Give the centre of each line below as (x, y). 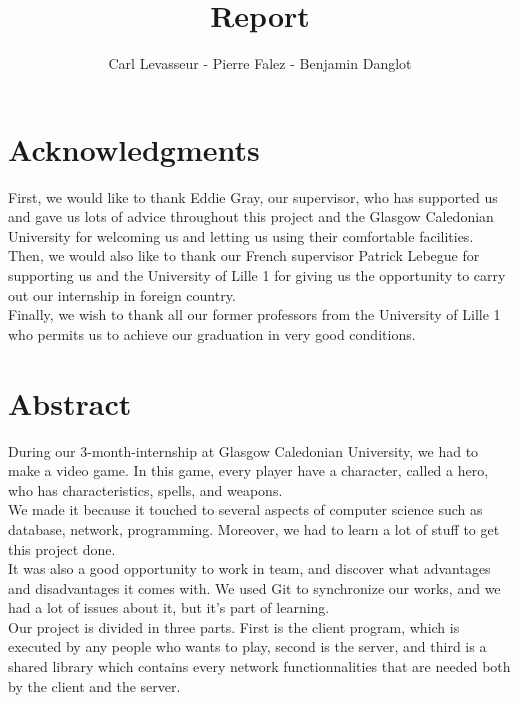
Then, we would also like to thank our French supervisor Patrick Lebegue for (244, 255)
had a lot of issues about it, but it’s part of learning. (169, 607)
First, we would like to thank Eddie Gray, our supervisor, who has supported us (253, 196)
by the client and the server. (94, 685)
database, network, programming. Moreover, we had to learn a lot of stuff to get (254, 528)
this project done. (62, 548)
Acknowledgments (134, 148)
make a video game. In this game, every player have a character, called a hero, (248, 470)
